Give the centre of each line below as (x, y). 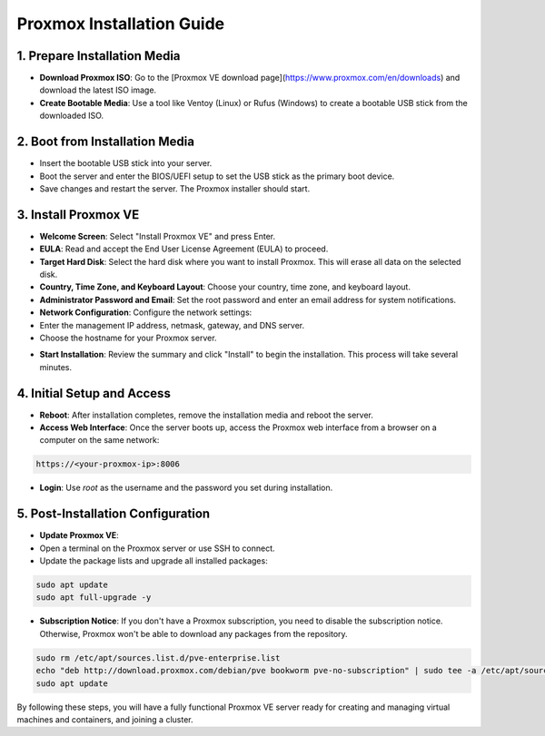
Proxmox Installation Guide (121, 24)
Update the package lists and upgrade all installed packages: (154, 561)
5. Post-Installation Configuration (114, 514)
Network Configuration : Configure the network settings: (146, 312)
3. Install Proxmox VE (78, 215)
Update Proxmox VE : (79, 535)
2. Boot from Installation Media (106, 142)
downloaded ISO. (72, 116)
